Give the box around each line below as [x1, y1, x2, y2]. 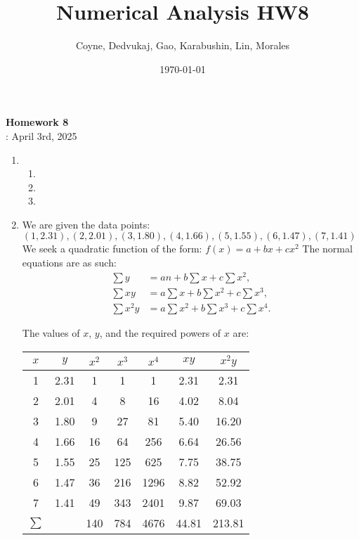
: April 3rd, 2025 [6, 128, 77, 143]
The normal [302, 241, 353, 256]
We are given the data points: [22, 217, 150, 231]
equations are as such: [22, 255, 117, 270]
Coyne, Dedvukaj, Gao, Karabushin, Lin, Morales [75, 38, 290, 53]
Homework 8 [6, 115, 69, 129]
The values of [22, 325, 80, 340]
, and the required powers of [99, 325, 221, 340]
